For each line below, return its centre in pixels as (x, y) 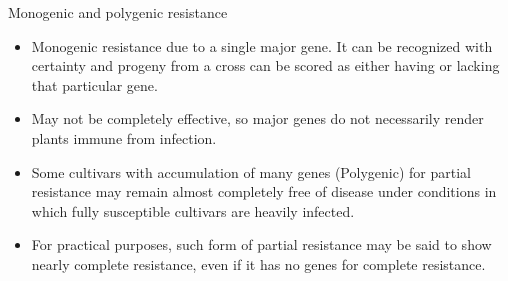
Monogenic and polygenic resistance (118, 12)
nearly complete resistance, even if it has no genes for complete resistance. (258, 263)
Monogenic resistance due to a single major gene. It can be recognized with (262, 45)
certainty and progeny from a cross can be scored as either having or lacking (265, 65)
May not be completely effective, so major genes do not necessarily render (257, 118)
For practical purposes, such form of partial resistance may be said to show (261, 244)
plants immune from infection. (124, 137)
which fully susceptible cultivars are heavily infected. (193, 210)
